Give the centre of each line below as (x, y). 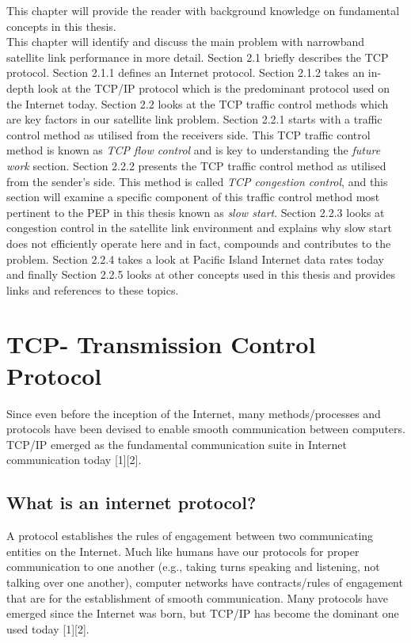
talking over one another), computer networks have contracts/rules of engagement (205, 582)
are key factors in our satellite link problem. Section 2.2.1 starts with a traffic (194, 119)
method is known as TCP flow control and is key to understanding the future (194, 150)
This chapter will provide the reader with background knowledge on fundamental (203, 10)
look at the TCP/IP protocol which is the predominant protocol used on (214, 88)
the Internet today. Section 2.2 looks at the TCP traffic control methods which (198, 103)
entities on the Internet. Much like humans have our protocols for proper (183, 551)
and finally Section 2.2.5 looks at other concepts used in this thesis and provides (201, 274)
